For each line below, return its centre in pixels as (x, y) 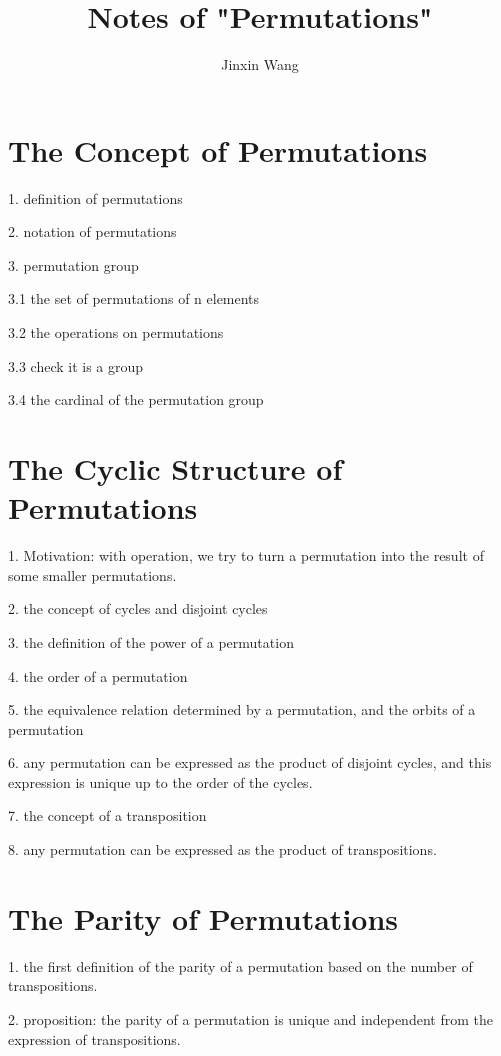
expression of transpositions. (94, 1038)
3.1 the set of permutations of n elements (134, 298)
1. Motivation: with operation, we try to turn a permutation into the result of (246, 555)
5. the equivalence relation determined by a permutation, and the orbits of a (242, 709)
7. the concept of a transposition (107, 815)
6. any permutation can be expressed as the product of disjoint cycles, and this (250, 762)
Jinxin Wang (260, 64)
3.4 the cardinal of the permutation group (136, 399)
